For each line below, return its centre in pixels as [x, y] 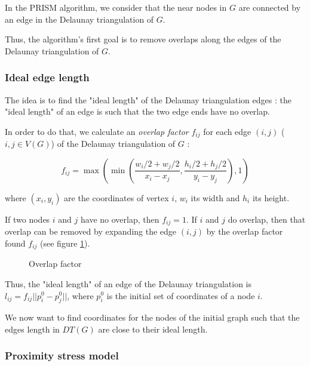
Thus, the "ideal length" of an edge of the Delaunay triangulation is [128, 283]
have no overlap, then [120, 219]
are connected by [270, 7]
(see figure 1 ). [65, 243]
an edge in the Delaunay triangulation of [79, 19]
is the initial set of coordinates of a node [181, 295]
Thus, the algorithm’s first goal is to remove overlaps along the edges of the [143, 39]
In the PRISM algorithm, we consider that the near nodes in [116, 7]
